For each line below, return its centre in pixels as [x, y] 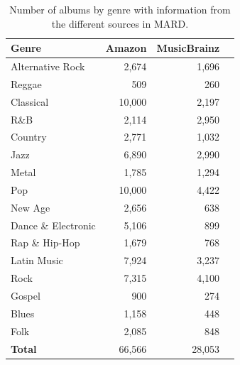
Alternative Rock [48, 66]
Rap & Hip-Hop [45, 243]
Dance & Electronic [53, 225]
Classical [30, 101]
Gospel [26, 295]
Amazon [126, 48]
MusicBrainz [188, 48]
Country [29, 137]
